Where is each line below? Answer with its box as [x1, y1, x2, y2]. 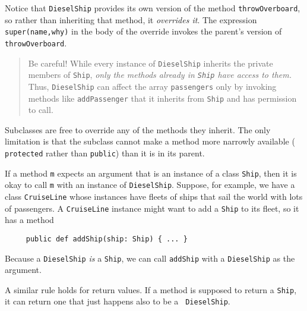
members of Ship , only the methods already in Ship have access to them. [28, 68, 292, 81]
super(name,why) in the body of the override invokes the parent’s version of [5, 25, 282, 37]
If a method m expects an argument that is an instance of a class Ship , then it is [5, 167, 297, 179]
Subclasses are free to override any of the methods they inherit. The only [5, 123, 271, 136]
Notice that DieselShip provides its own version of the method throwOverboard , [5, 2, 300, 14]
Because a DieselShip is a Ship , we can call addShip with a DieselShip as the [5, 252, 295, 264]
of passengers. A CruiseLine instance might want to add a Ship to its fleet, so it [5, 202, 299, 214]
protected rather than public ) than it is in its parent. [5, 146, 205, 159]
